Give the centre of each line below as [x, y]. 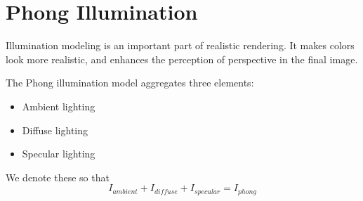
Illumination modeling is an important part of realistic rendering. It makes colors [180, 45]
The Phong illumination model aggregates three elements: [130, 83]
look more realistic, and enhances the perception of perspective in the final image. [182, 59]
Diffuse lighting [55, 130]
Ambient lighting [59, 106]
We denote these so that [58, 177]
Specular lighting [59, 154]
